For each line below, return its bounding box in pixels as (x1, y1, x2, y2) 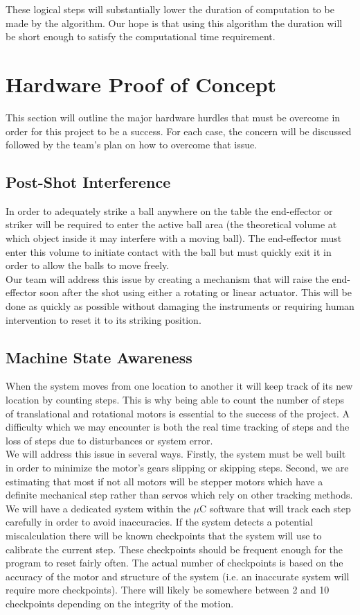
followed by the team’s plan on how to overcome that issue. (6, 137, 258, 152)
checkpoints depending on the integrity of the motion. (6, 596, 234, 610)
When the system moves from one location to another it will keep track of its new (6, 379, 353, 393)
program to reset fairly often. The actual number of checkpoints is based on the (6, 555, 343, 570)
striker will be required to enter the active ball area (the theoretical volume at (6, 217, 337, 232)
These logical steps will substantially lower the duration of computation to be (6, 2, 334, 16)
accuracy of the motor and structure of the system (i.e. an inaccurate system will (6, 569, 350, 583)
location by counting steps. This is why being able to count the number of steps (6, 392, 344, 407)
